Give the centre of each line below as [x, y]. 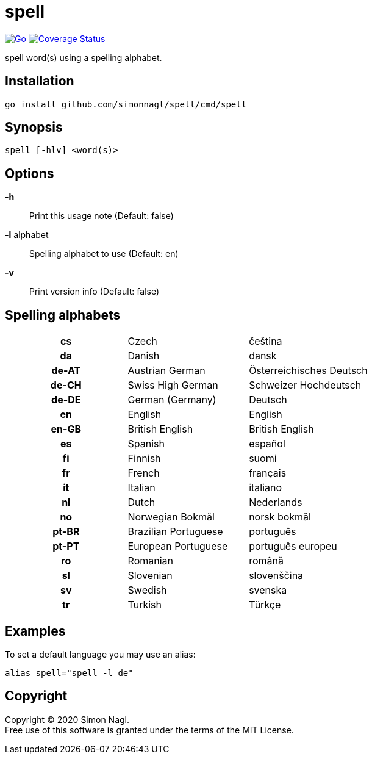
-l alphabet [27, 235]
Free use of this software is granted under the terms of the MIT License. [149, 730]
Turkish [145, 605]
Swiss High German [173, 385]
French [144, 473]
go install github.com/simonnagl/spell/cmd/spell [126, 104]
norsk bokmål [280, 517]
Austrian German [166, 371]
